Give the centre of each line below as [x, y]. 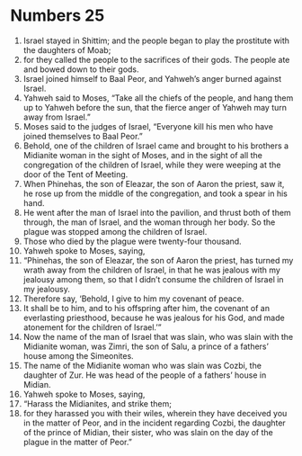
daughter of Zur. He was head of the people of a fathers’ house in [145, 375]
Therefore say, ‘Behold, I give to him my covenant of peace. [133, 299]
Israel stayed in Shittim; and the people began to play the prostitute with [156, 40]
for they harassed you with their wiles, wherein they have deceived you [155, 413]
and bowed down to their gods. [81, 69]
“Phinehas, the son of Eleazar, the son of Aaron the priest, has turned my [158, 260]
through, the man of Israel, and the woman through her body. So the [149, 222]
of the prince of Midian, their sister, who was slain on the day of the [148, 432]
